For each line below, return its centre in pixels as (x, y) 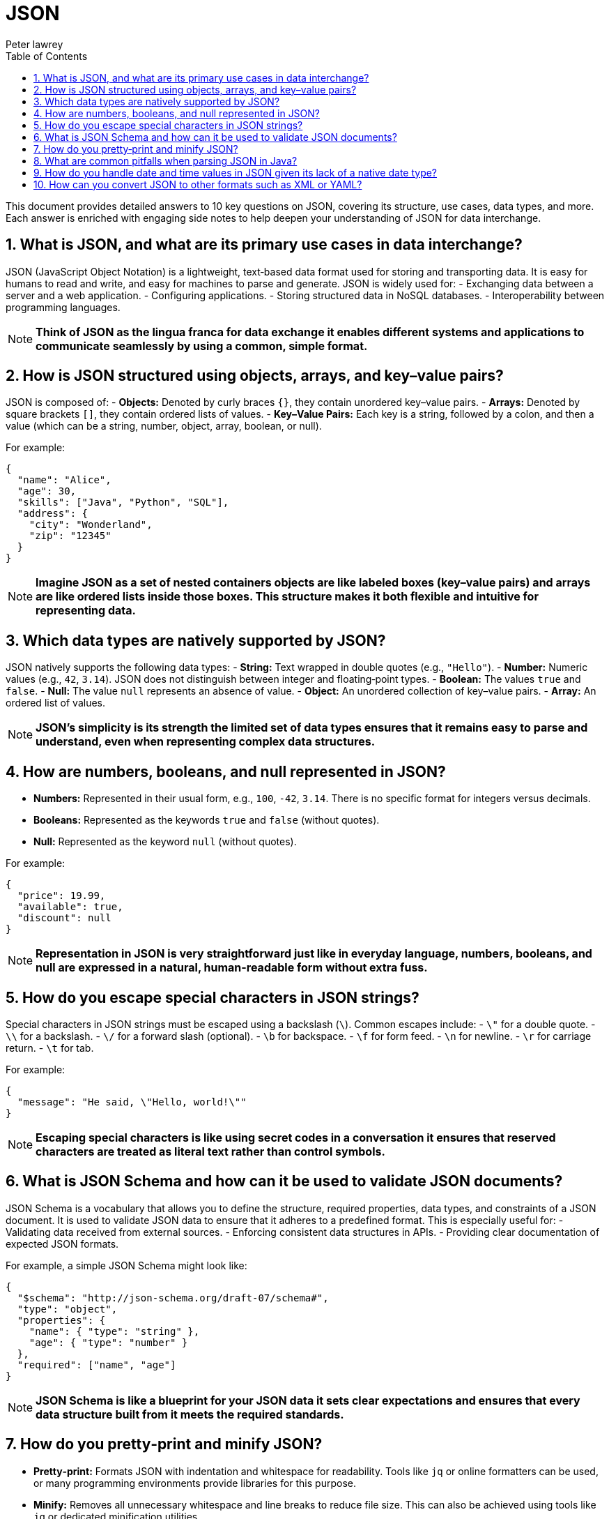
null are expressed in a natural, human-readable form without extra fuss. (232, 968)
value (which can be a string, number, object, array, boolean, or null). (164, 426)
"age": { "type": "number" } (108, 1342)
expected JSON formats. (62, 1244)
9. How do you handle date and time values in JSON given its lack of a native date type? (236, 172)
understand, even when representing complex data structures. (205, 742)
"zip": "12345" (70, 536)
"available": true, (70, 907)
